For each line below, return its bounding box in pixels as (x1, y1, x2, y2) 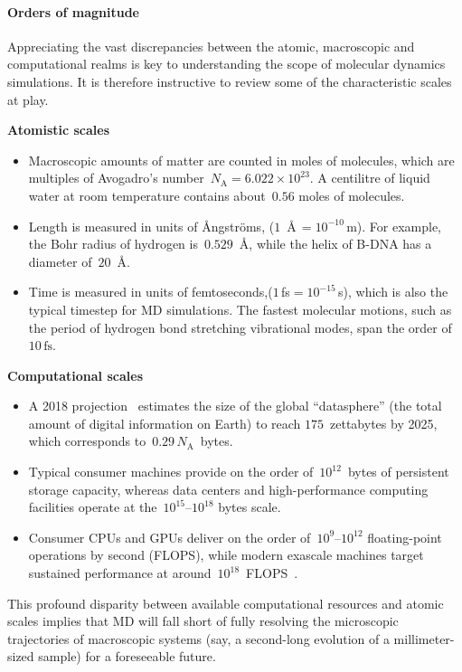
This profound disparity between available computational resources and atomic (7, 593, 444, 612)
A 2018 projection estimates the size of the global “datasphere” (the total (28, 396, 442, 415)
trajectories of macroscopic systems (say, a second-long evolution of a (7, 629, 390, 648)
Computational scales (7, 365, 143, 384)
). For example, (356, 216, 442, 235)
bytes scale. (218, 497, 281, 516)
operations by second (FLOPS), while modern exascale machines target (28, 545, 424, 564)
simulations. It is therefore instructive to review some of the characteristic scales (7, 71, 452, 90)
